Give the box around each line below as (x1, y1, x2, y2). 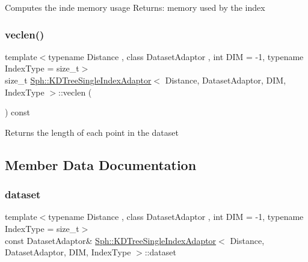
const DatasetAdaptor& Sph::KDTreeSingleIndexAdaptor (5, 234, 217, 246)
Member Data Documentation (5, 155, 197, 174)
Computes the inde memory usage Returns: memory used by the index (5, 1, 265, 13)
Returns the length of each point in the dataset (5, 126, 179, 138)
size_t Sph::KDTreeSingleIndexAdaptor (5, 74, 152, 86)
